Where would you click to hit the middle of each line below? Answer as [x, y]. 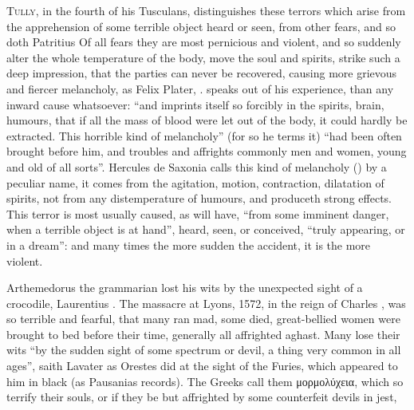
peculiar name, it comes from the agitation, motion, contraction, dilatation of [195, 182]
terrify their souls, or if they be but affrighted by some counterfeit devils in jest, [202, 397]
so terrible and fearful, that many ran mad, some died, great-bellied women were [203, 319]
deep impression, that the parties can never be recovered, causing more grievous [202, 73]
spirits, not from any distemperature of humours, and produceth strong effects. [199, 198]
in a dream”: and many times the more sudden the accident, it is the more [189, 244]
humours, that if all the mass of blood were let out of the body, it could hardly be [207, 120]
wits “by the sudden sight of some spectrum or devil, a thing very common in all [204, 350]
